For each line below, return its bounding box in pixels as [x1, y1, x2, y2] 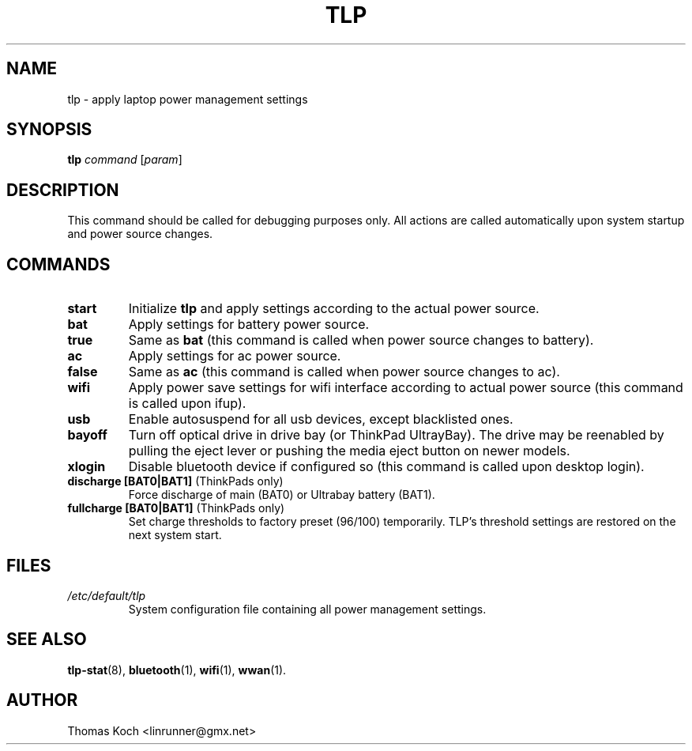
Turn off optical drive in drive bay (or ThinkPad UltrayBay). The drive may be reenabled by [128, 427, 664, 443]
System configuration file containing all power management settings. [128, 602, 487, 616]
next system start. [128, 528, 222, 542]
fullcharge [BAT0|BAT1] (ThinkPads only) [67, 501, 285, 515]
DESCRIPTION [6, 179, 119, 200]
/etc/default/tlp [67, 588, 146, 602]
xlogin [67, 459, 106, 475]
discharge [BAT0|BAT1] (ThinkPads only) [67, 474, 284, 489]
